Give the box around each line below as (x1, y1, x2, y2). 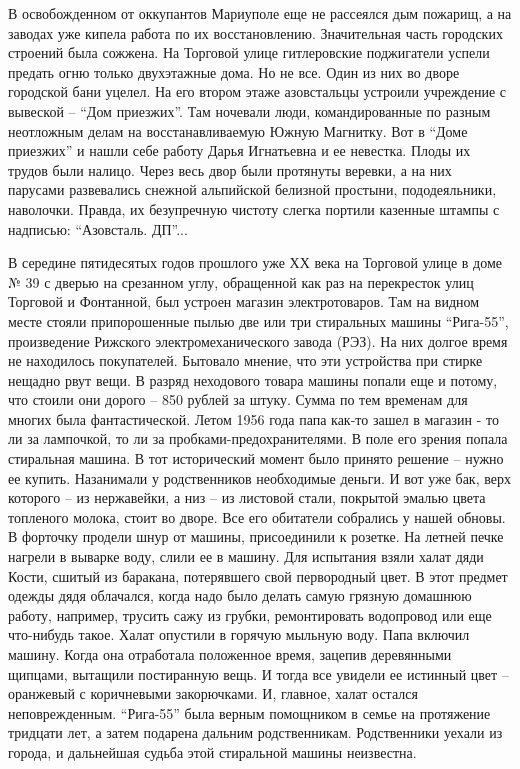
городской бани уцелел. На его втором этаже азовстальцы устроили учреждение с (8, 81, 507, 102)
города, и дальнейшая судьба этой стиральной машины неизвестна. (8, 741, 417, 762)
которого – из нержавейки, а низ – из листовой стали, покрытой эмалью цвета (8, 487, 486, 508)
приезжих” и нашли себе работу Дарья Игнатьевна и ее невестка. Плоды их (8, 140, 471, 161)
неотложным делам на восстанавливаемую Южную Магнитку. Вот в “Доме (8, 120, 468, 141)
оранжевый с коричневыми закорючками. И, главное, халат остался (8, 683, 418, 704)
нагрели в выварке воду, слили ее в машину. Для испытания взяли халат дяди (8, 546, 484, 567)
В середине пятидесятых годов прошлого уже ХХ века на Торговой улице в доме (8, 252, 503, 273)
